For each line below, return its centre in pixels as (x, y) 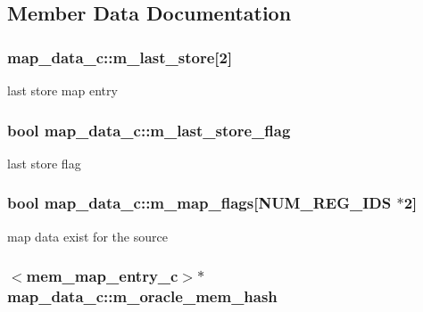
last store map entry (62, 90)
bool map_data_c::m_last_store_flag (149, 130)
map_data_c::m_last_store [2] (120, 57)
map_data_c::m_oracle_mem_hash (142, 296)
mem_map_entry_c (102, 276)
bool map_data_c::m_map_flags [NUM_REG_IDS (199, 203)
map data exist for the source (87, 236)
